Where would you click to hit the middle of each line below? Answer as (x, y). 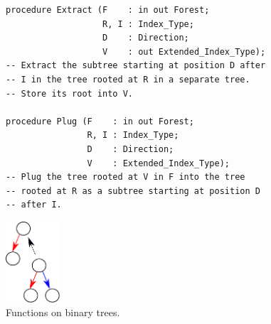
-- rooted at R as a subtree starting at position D (133, 191)
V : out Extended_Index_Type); (184, 52)
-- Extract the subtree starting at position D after (136, 66)
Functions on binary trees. (63, 312)
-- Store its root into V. (69, 93)
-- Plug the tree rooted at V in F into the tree (126, 177)
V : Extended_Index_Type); (158, 163)
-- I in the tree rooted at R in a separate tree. (128, 79)
